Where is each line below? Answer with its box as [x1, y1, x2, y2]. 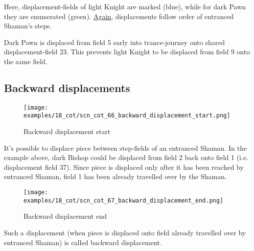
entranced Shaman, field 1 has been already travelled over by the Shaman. [4, 171, 227, 182]
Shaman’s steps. [4, 21, 52, 31]
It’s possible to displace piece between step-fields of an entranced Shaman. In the [4, 142, 247, 153]
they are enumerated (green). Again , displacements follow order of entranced [4, 11, 234, 21]
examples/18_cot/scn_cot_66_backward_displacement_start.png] [23, 112, 231, 119]
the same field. [4, 56, 47, 66]
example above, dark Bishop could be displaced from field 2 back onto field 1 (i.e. [4, 152, 248, 162]
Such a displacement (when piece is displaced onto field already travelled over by [4, 227, 246, 237]
